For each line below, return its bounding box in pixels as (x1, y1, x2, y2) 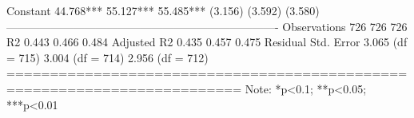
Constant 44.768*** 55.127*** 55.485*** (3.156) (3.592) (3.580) (6, 2, 320, 18)
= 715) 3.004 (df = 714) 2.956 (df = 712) (6, 49, 209, 65)
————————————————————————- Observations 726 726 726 (6, 18, 408, 34)
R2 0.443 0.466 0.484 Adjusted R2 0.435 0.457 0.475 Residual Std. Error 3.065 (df (6, 33, 408, 50)
